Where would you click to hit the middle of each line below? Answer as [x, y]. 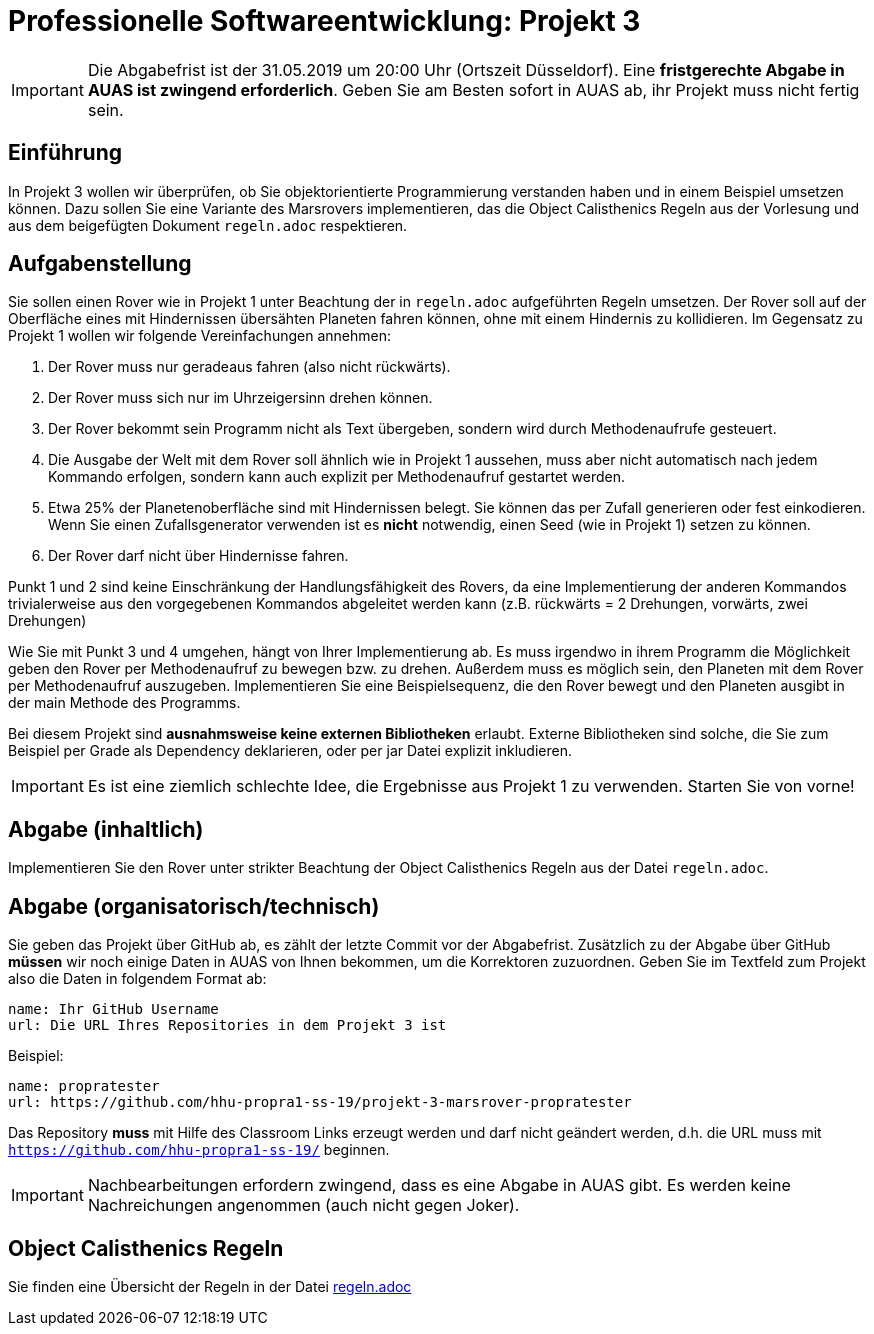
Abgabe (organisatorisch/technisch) [194, 906]
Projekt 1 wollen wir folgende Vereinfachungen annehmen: [199, 336]
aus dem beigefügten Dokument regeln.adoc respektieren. [208, 225]
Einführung [65, 153]
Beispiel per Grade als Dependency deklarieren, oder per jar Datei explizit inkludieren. [290, 751]
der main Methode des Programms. [124, 703]
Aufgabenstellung [100, 264]
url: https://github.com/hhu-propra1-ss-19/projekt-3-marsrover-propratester [320, 1102]
